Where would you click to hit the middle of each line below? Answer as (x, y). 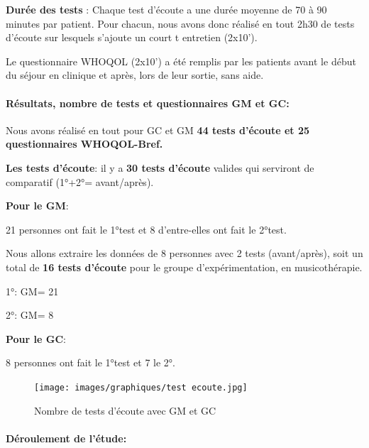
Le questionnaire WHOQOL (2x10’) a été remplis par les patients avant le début (181, 61)
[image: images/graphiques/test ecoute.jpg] (141, 387)
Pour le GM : (37, 206)
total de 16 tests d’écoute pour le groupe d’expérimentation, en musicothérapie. (184, 267)
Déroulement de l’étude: (66, 438)
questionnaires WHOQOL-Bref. (84, 144)
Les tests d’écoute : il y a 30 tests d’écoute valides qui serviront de (160, 167)
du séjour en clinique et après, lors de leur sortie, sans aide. (135, 75)
